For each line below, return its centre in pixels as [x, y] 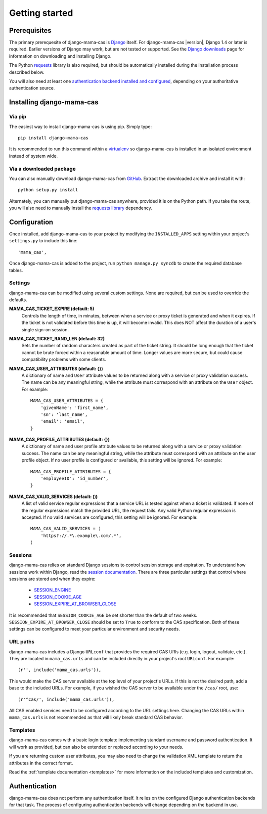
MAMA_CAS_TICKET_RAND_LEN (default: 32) [57, 339]
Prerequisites [30, 30]
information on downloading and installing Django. [60, 56]
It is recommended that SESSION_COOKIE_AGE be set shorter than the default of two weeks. [103, 615]
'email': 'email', [63, 421]
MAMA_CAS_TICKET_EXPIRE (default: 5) [52, 309]
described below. [27, 72]
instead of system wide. [33, 156]
